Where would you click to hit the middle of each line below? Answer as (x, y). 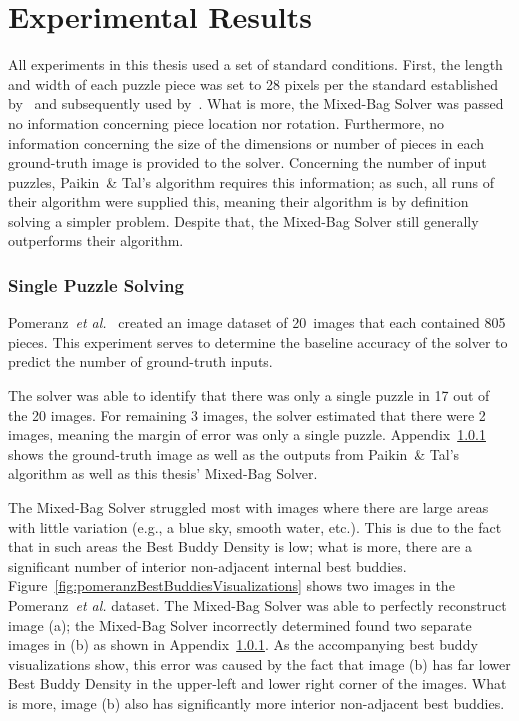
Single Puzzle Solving (96, 284)
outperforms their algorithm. (96, 240)
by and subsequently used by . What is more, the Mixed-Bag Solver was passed (256, 103)
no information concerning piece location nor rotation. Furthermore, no (226, 122)
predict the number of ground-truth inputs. (140, 361)
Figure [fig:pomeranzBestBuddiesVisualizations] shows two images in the (231, 585)
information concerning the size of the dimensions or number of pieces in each (246, 142)
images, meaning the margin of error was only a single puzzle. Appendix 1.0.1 (247, 434)
